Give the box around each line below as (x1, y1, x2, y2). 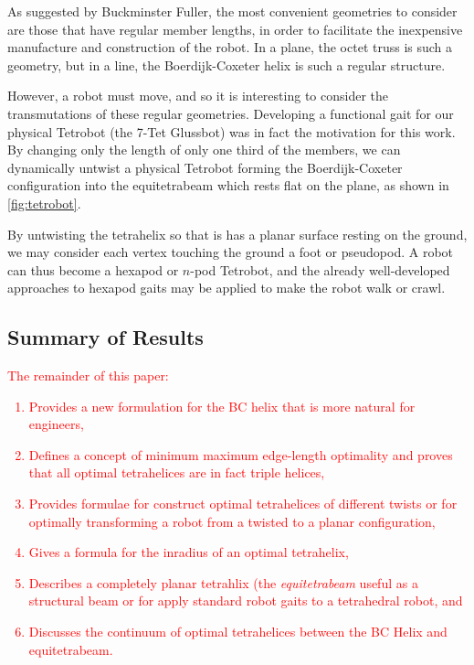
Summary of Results (7, 323, 204, 351)
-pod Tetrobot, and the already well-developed (190, 260, 450, 279)
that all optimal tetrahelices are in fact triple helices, (28, 463, 325, 482)
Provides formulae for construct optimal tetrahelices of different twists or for (28, 494, 458, 513)
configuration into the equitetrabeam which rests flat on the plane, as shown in (7, 176, 449, 195)
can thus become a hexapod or (7, 260, 179, 279)
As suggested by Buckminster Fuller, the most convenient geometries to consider (7, 2, 458, 20)
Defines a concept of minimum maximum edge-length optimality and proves (28, 445, 453, 464)
